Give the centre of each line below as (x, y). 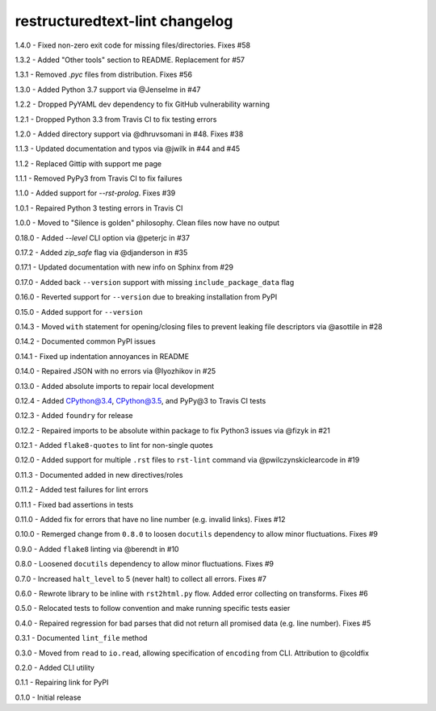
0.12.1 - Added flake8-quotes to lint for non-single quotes (114, 445)
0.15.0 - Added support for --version (79, 312)
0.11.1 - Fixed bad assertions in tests (74, 504)
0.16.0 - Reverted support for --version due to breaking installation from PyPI (146, 297)
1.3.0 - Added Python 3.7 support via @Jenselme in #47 (108, 90)
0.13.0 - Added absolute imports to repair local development (115, 386)
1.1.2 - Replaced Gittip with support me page (88, 163)
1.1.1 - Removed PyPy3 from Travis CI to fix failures (99, 178)
